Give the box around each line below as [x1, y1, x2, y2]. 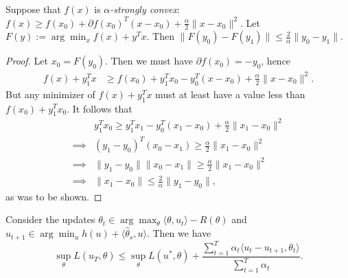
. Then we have [146, 226, 211, 240]
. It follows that [67, 101, 132, 115]
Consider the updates [5, 212, 95, 227]
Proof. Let [5, 54, 48, 68]
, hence [261, 54, 291, 68]
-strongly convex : [110, 2, 180, 16]
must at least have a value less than [155, 86, 305, 101]
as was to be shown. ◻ [5, 189, 102, 203]
